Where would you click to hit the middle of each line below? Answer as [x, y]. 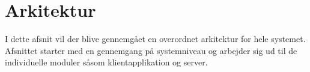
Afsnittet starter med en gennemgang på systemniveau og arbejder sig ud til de [151, 50]
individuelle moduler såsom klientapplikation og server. [106, 62]
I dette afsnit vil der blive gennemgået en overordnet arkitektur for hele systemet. [155, 39]
